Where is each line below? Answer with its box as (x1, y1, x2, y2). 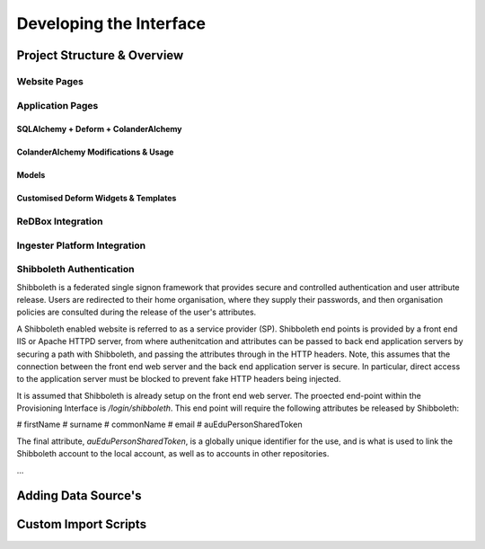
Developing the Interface (16, 13, 207, 33)
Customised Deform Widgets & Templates (16, 193, 177, 204)
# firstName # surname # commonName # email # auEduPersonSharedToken (16, 419, 303, 430)
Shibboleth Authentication (16, 263, 135, 276)
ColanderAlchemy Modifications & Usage (16, 146, 174, 157)
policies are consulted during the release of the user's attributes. (16, 306, 257, 318)
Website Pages (16, 75, 84, 87)
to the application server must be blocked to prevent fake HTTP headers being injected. (16, 374, 341, 385)
